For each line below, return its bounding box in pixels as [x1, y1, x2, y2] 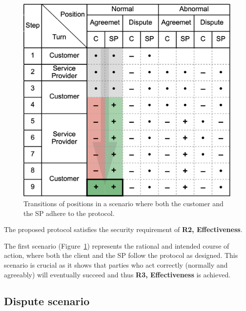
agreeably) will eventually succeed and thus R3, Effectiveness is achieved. [4, 269, 231, 279]
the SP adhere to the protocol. [23, 208, 115, 218]
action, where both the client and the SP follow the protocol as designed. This [4, 250, 238, 260]
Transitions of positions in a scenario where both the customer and [23, 198, 224, 209]
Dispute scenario [4, 293, 90, 308]
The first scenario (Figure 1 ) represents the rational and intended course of [4, 240, 229, 251]
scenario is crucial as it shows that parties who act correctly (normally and [4, 259, 228, 270]
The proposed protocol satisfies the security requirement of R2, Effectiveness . [4, 224, 243, 234]
